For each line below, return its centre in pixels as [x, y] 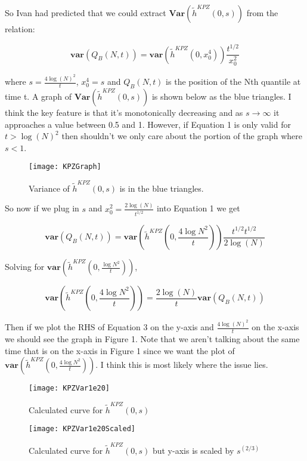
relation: [20, 29]
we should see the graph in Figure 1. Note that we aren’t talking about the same [152, 339]
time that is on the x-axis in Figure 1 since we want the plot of [120, 350]
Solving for [25, 267]
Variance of [49, 188]
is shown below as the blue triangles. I [221, 96]
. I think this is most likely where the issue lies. [182, 365]
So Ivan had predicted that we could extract [86, 13]
